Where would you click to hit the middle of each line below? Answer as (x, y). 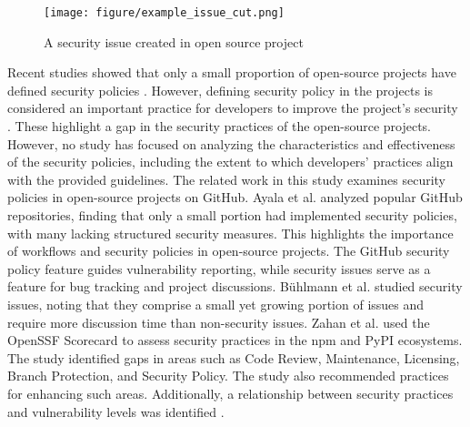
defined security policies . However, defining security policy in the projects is (220, 90)
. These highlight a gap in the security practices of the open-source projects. (220, 126)
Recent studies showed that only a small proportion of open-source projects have (232, 72)
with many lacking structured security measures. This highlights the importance (230, 233)
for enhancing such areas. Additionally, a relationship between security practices (230, 393)
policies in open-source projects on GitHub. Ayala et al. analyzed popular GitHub (235, 197)
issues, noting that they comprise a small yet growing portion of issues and (216, 304)
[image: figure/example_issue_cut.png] (164, 13)
